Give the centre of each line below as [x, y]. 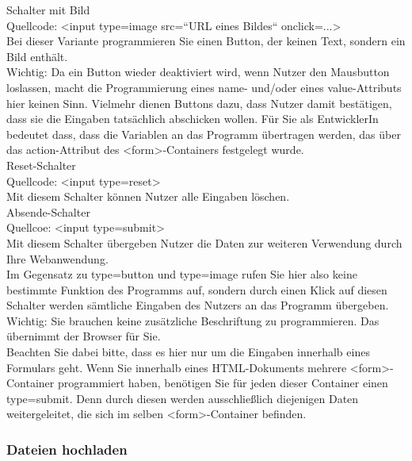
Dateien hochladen [67, 449]
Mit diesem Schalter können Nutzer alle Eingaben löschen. [148, 196]
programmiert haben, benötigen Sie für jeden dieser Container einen [223, 383]
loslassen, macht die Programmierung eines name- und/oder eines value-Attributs [204, 87]
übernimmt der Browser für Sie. [84, 336]
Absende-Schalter [48, 211]
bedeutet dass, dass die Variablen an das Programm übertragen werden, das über [204, 134]
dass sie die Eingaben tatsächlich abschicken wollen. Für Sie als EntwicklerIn [193, 119]
